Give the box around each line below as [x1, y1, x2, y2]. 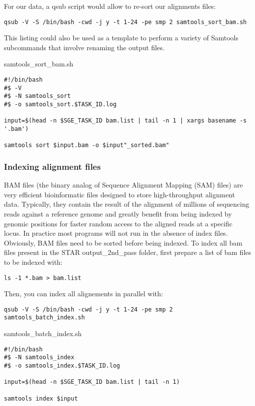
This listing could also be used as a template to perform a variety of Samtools [4, 32, 238, 43]
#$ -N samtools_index [4, 354, 75, 361]
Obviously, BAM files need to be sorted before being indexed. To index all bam [4, 237, 243, 248]
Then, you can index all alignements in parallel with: [4, 288, 163, 299]
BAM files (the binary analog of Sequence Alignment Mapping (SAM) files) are [4, 180, 243, 190]
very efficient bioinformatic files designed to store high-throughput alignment [4, 189, 235, 199]
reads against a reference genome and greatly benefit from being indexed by [4, 208, 232, 219]
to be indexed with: [4, 256, 63, 267]
